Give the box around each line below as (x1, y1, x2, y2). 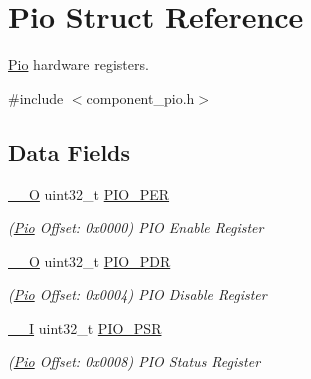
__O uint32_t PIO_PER (8, 183, 170, 204)
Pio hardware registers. (8, 54, 149, 75)
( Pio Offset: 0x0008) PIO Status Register (8, 351, 261, 372)
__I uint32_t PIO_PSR (8, 317, 162, 338)
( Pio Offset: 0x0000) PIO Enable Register (8, 217, 264, 238)
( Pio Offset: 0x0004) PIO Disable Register (8, 284, 267, 305)
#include (8, 87, 64, 108)
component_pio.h (86, 87, 195, 108)
